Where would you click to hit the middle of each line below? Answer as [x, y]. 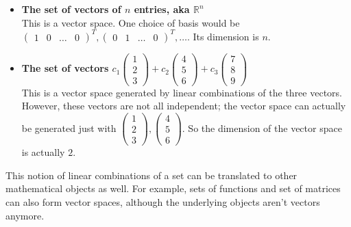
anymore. [25, 215]
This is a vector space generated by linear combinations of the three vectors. [182, 92]
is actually [43, 152]
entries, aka [162, 9]
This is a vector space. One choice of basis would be [131, 22]
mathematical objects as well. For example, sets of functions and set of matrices [173, 188]
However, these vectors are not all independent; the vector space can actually [184, 106]
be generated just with [69, 128]
